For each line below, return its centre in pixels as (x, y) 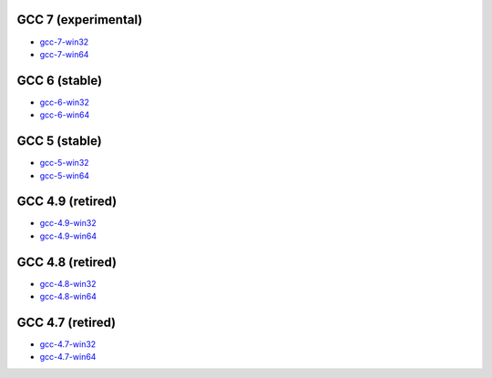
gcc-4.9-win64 (68, 236)
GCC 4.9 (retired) (67, 202)
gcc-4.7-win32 (68, 344)
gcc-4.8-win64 (68, 297)
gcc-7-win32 (64, 42)
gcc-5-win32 (65, 163)
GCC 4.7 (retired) (67, 322)
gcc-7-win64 (64, 54)
